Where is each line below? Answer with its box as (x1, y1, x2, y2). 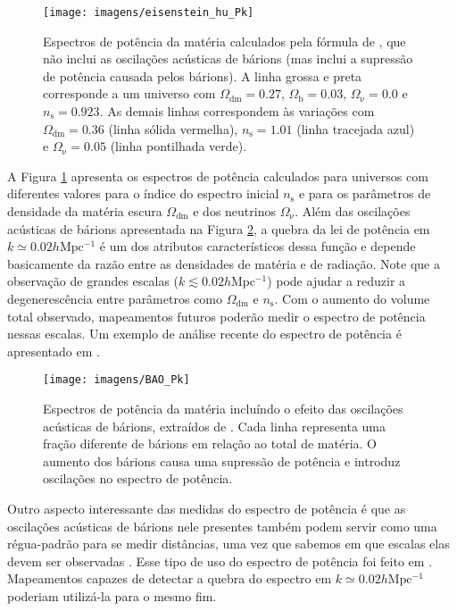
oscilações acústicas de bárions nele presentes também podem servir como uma (7, 516, 437, 535)
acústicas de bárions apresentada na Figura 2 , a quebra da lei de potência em (7, 219, 430, 238)
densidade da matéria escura (7, 202, 162, 220)
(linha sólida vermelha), (108, 119, 238, 138)
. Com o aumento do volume (274, 289, 430, 307)
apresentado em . (7, 341, 100, 360)
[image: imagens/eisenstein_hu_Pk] (43, 6, 254, 19)
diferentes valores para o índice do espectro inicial (7, 184, 279, 203)
